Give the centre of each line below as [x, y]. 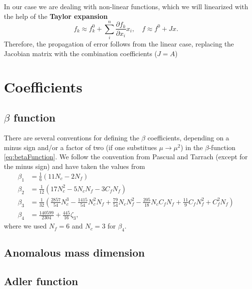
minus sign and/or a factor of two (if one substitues [80, 147]
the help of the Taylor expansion [56, 16]
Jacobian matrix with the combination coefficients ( [81, 53]
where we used [25, 226]
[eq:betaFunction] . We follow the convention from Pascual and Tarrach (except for [126, 157]
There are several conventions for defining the [72, 138]
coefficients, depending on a [188, 138]
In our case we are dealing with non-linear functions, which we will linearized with [126, 6]
